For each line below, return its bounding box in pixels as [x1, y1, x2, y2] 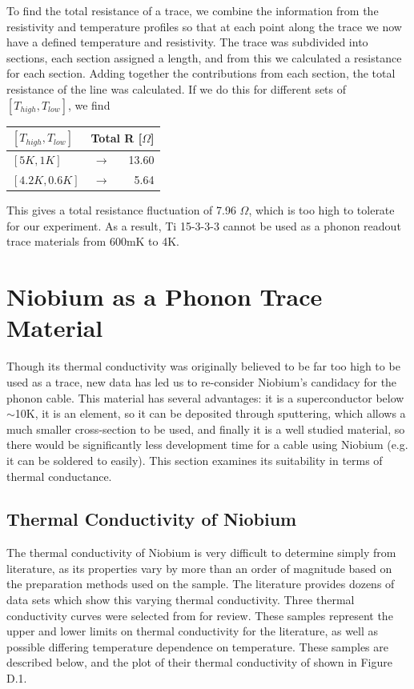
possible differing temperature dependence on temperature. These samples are [6, 638, 388, 655]
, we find [67, 96, 111, 113]
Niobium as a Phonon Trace [6, 280, 323, 313]
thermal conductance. [6, 467, 112, 484]
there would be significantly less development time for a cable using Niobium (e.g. [6, 436, 408, 453]
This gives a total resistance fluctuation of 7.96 [6, 202, 236, 218]
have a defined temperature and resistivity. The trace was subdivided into [6, 34, 368, 50]
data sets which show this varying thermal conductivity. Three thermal [6, 591, 355, 608]
